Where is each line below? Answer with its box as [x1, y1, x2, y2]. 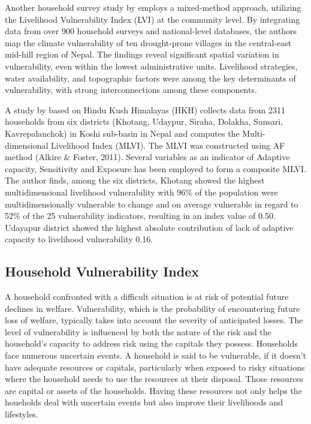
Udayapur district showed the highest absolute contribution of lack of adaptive [5, 221, 294, 233]
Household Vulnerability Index [5, 262, 200, 281]
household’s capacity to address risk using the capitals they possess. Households [5, 337, 298, 350]
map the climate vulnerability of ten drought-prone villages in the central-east [5, 36, 292, 49]
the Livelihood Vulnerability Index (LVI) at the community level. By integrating [5, 13, 300, 25]
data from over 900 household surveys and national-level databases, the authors [5, 25, 297, 37]
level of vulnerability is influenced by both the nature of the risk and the [5, 325, 271, 338]
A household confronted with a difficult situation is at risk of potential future [5, 290, 289, 303]
